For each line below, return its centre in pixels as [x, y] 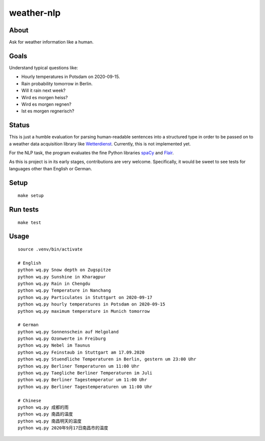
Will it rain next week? [43, 90]
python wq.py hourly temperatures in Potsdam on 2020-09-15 [92, 304]
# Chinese [29, 400]
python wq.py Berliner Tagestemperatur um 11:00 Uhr [82, 380]
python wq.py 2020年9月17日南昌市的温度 [63, 428]
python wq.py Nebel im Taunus [54, 345]
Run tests [24, 209]
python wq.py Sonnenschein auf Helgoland [68, 332]
